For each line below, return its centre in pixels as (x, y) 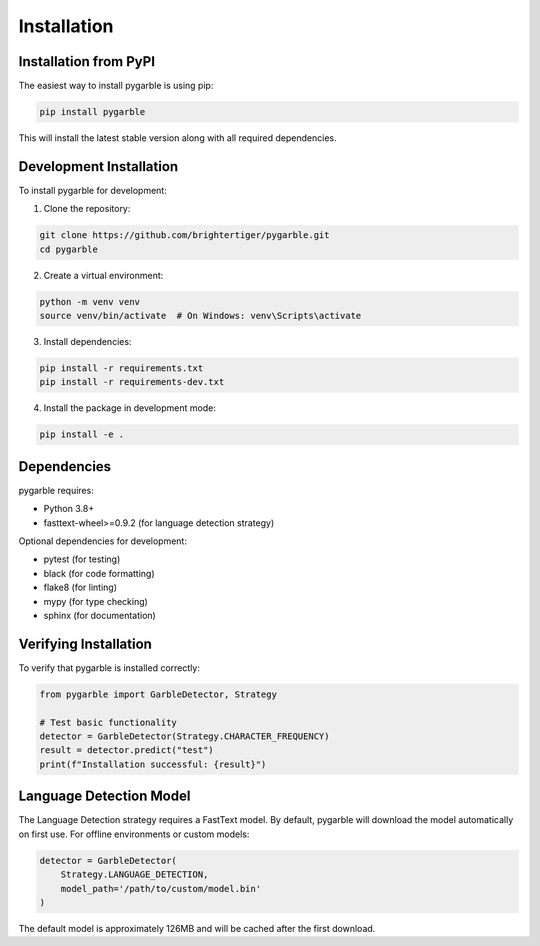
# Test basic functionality (108, 722)
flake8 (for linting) (80, 587)
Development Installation (98, 166)
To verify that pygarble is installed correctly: (109, 667)
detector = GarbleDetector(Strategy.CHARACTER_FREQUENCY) (184, 736)
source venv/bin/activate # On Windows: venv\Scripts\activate (200, 316)
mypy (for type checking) (96, 601)
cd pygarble (69, 249)
